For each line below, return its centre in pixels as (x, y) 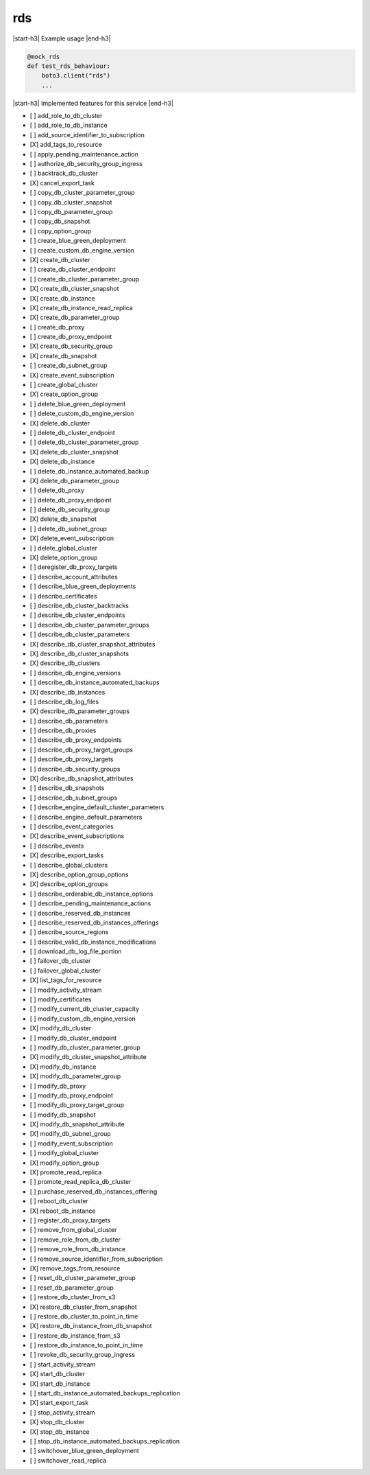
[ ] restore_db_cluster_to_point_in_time (84, 1316)
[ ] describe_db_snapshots (67, 788)
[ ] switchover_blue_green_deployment (85, 1451)
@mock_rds (44, 56)
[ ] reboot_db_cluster (59, 1201)
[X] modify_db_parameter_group (75, 1076)
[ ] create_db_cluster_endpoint (73, 269)
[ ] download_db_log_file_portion (76, 951)
